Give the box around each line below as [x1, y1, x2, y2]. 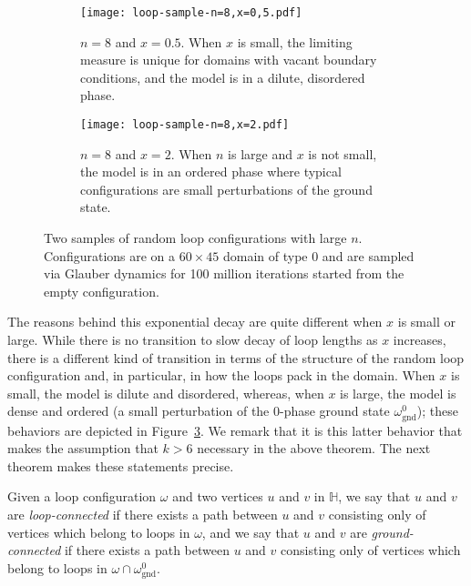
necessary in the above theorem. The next [197, 439, 431, 458]
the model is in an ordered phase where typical [80, 162, 342, 181]
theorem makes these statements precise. [7, 456, 234, 475]
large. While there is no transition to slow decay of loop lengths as [7, 330, 378, 349]
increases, [393, 330, 446, 349]
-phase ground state [280, 401, 390, 420]
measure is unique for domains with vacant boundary [80, 50, 377, 69]
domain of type [222, 246, 308, 265]
